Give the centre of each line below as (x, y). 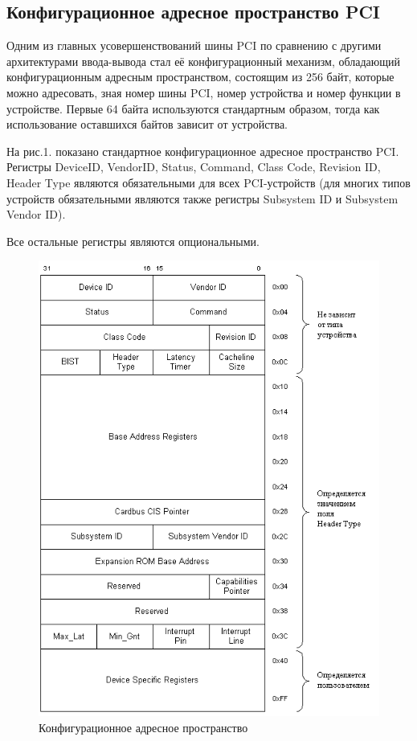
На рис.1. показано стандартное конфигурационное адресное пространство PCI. (203, 151)
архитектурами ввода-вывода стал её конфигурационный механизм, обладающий (204, 61)
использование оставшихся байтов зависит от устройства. (147, 124)
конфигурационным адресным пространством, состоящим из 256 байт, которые (200, 77)
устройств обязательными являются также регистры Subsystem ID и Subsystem (202, 198)
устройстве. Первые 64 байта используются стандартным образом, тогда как (193, 108)
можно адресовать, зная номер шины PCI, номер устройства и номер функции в (204, 92)
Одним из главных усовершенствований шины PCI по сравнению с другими (194, 45)
